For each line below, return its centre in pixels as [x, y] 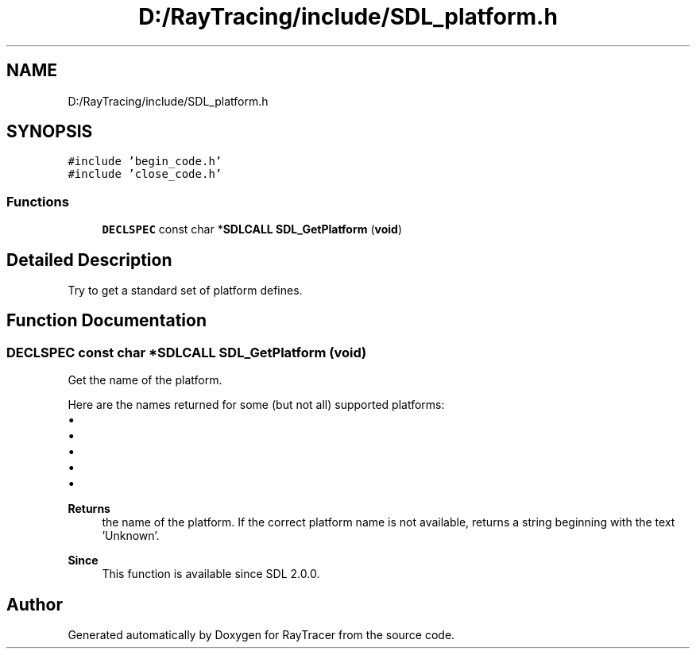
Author [35, 604]
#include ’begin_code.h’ [145, 162]
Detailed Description [89, 260]
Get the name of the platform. [145, 380]
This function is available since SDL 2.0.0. [211, 574]
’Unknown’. [131, 536]
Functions [38, 201]
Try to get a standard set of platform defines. [185, 291]
